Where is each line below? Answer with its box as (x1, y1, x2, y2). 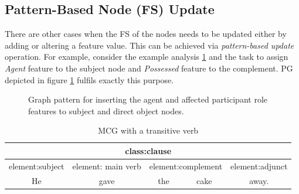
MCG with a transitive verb (98, 124, 199, 137)
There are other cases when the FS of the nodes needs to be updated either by (5, 28, 287, 40)
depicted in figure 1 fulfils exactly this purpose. (5, 73, 174, 86)
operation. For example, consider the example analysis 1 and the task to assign (5, 50, 288, 63)
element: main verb (72, 159, 141, 172)
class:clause (125, 144, 172, 156)
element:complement (149, 159, 223, 172)
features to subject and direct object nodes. (28, 104, 184, 117)
